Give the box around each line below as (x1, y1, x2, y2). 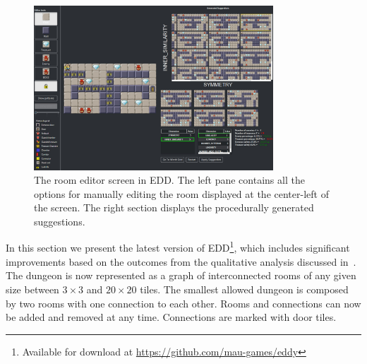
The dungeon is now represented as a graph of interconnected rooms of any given (6, 268, 356, 283)
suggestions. (34, 213, 85, 228)
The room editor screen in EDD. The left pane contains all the (34, 172, 305, 187)
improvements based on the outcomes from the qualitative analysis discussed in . (6, 254, 356, 269)
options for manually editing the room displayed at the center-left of (34, 186, 329, 201)
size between (6, 281, 59, 296)
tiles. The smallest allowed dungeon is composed (140, 281, 349, 296)
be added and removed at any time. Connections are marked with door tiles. (6, 310, 337, 324)
